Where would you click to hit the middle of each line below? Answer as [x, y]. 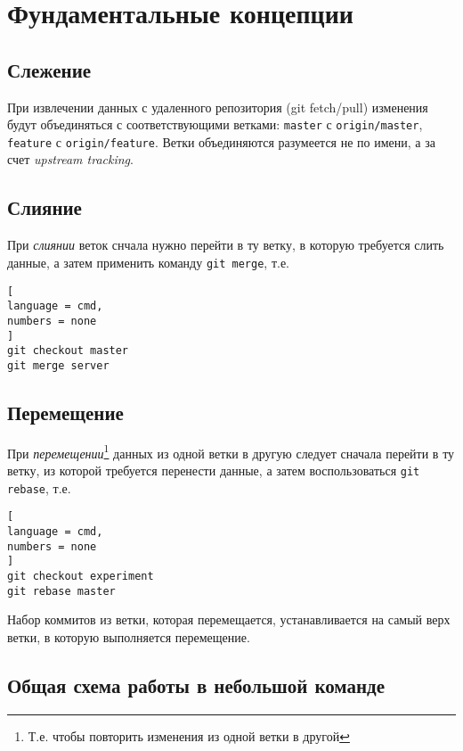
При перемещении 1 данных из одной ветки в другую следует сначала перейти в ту [231, 451]
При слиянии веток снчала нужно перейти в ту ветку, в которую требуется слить [226, 245]
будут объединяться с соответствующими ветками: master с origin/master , [215, 124]
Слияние [45, 207]
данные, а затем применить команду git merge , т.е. [149, 262]
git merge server [58, 365]
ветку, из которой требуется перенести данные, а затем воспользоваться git [214, 470]
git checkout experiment [81, 576]
